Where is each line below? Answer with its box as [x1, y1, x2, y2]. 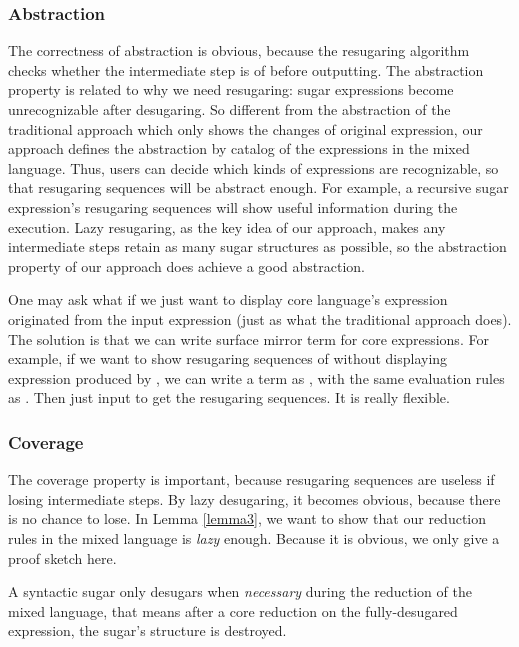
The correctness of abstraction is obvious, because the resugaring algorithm [8, 40, 470, 61]
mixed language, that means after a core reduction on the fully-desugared [8, 600, 458, 621]
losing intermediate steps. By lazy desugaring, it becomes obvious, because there [8, 488, 501, 509]
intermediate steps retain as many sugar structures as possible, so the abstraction [8, 236, 507, 257]
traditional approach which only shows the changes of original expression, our [8, 118, 483, 139]
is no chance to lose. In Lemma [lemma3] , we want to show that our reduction [8, 508, 486, 529]
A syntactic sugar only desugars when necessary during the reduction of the [8, 581, 472, 602]
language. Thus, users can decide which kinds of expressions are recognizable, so [8, 157, 499, 178]
